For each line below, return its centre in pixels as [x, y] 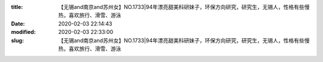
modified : [23, 32]
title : [17, 7]
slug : [17, 40]
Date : [18, 23]
